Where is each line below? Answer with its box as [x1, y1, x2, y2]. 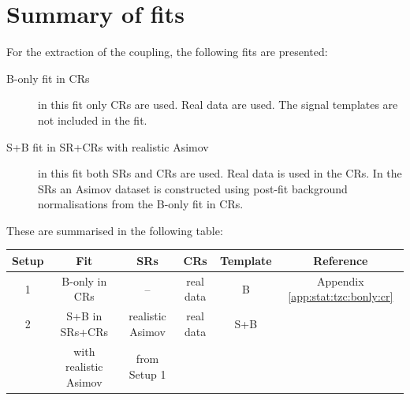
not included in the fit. [38, 111, 147, 128]
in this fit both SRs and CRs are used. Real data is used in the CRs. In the [38, 165, 402, 181]
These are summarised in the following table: [6, 222, 223, 238]
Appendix [317, 272, 364, 289]
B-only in [61, 272, 107, 289]
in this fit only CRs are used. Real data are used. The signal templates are [38, 96, 398, 113]
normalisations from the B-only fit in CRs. [38, 196, 244, 212]
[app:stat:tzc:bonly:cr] [288, 288, 393, 305]
